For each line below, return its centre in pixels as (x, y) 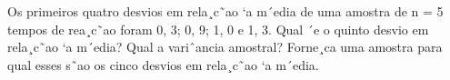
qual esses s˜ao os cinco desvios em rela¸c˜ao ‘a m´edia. (163, 64)
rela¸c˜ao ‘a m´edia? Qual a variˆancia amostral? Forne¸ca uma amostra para (225, 47)
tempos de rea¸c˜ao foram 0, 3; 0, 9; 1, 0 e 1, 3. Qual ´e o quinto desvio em (218, 29)
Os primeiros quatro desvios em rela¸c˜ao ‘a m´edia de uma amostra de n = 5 (225, 11)
